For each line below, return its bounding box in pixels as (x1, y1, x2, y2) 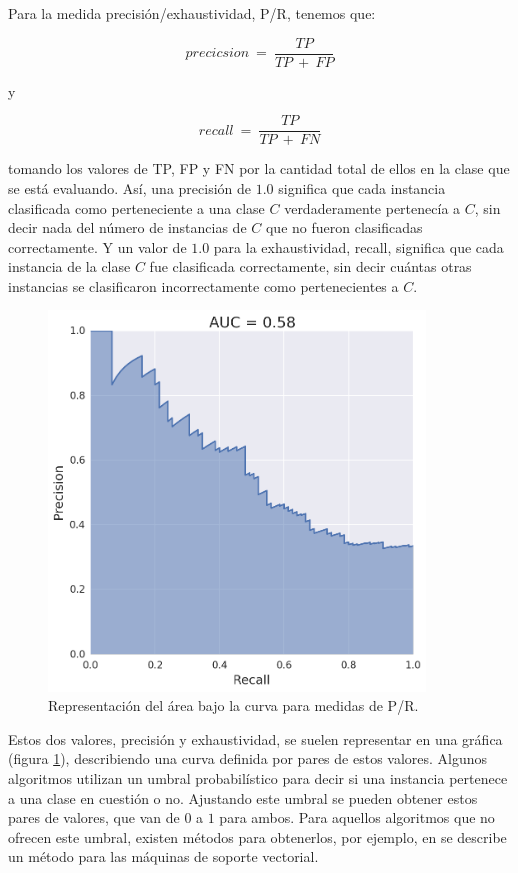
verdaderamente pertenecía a (284, 197, 461, 218)
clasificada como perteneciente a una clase (8, 197, 265, 218)
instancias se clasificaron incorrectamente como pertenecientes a (8, 275, 399, 296)
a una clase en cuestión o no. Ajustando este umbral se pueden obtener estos (8, 787, 478, 808)
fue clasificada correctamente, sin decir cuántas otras (149, 256, 472, 277)
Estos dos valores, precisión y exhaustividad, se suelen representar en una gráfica (8, 728, 503, 749)
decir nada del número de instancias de (8, 217, 247, 238)
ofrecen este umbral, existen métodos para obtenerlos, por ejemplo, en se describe (8, 826, 507, 847)
